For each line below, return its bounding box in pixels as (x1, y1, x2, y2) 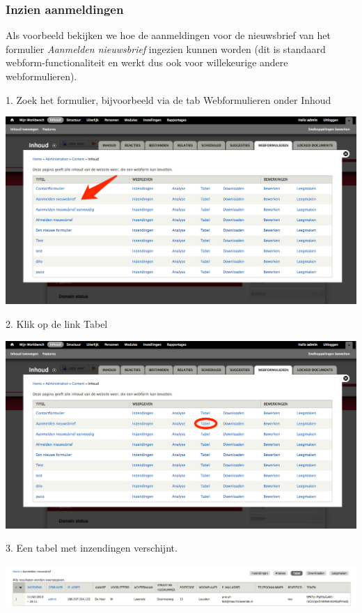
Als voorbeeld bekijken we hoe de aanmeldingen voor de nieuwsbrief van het (6, 28, 331, 43)
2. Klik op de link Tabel (6, 317, 108, 331)
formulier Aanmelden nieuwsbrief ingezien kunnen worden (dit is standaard (6, 41, 326, 56)
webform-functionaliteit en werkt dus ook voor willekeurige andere (6, 55, 288, 70)
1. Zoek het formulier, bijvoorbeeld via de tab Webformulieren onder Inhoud (6, 92, 331, 107)
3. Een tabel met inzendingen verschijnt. (6, 540, 178, 555)
